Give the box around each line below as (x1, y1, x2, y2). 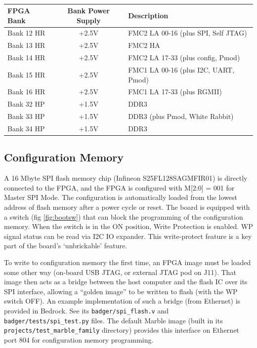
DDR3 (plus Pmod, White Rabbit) (128, 111, 234, 121)
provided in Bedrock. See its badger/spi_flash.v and (4, 305, 169, 315)
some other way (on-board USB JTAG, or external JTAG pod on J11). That (4, 267, 236, 277)
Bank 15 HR (7, 69, 45, 79)
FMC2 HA (128, 40, 160, 50)
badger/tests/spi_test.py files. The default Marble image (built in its (4, 315, 223, 325)
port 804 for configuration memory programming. (4, 334, 154, 345)
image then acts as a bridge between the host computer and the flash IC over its (4, 276, 248, 287)
